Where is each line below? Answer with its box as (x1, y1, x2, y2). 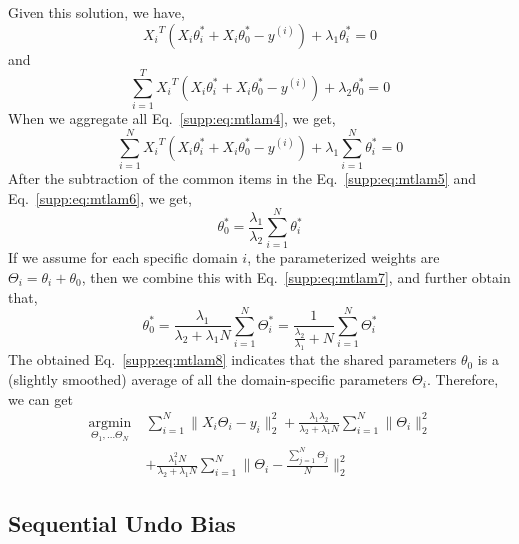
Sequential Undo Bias (8, 508, 236, 539)
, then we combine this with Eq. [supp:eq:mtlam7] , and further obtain (81, 266, 511, 287)
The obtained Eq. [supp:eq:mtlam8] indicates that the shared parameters (8, 349, 457, 370)
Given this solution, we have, (8, 2, 185, 22)
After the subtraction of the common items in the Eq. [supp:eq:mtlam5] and (8, 168, 476, 189)
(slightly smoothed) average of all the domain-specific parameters (8, 369, 408, 389)
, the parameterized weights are (247, 247, 440, 268)
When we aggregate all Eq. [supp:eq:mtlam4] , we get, (8, 108, 336, 129)
